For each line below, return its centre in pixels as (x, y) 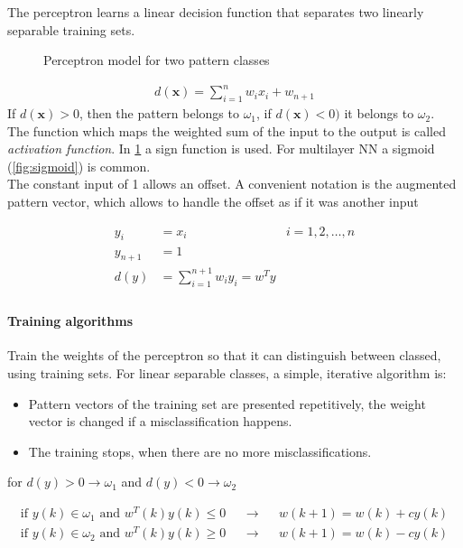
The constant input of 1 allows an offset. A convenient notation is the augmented (232, 184)
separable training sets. (71, 29)
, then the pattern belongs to (159, 113)
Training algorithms (70, 321)
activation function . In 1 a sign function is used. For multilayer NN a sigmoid (221, 149)
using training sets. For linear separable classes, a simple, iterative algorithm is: (227, 373)
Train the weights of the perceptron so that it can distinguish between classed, (224, 355)
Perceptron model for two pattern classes (157, 60)
